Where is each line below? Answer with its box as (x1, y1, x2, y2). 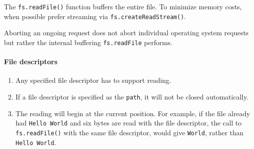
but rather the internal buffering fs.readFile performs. (4, 37, 173, 47)
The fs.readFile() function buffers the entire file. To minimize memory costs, (4, 1, 242, 11)
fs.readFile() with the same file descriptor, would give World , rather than (15, 127, 244, 137)
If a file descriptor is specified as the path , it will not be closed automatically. (15, 91, 249, 101)
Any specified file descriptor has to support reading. (15, 75, 172, 85)
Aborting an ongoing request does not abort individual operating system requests (4, 27, 249, 38)
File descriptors (4, 56, 57, 67)
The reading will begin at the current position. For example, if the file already (15, 108, 250, 118)
